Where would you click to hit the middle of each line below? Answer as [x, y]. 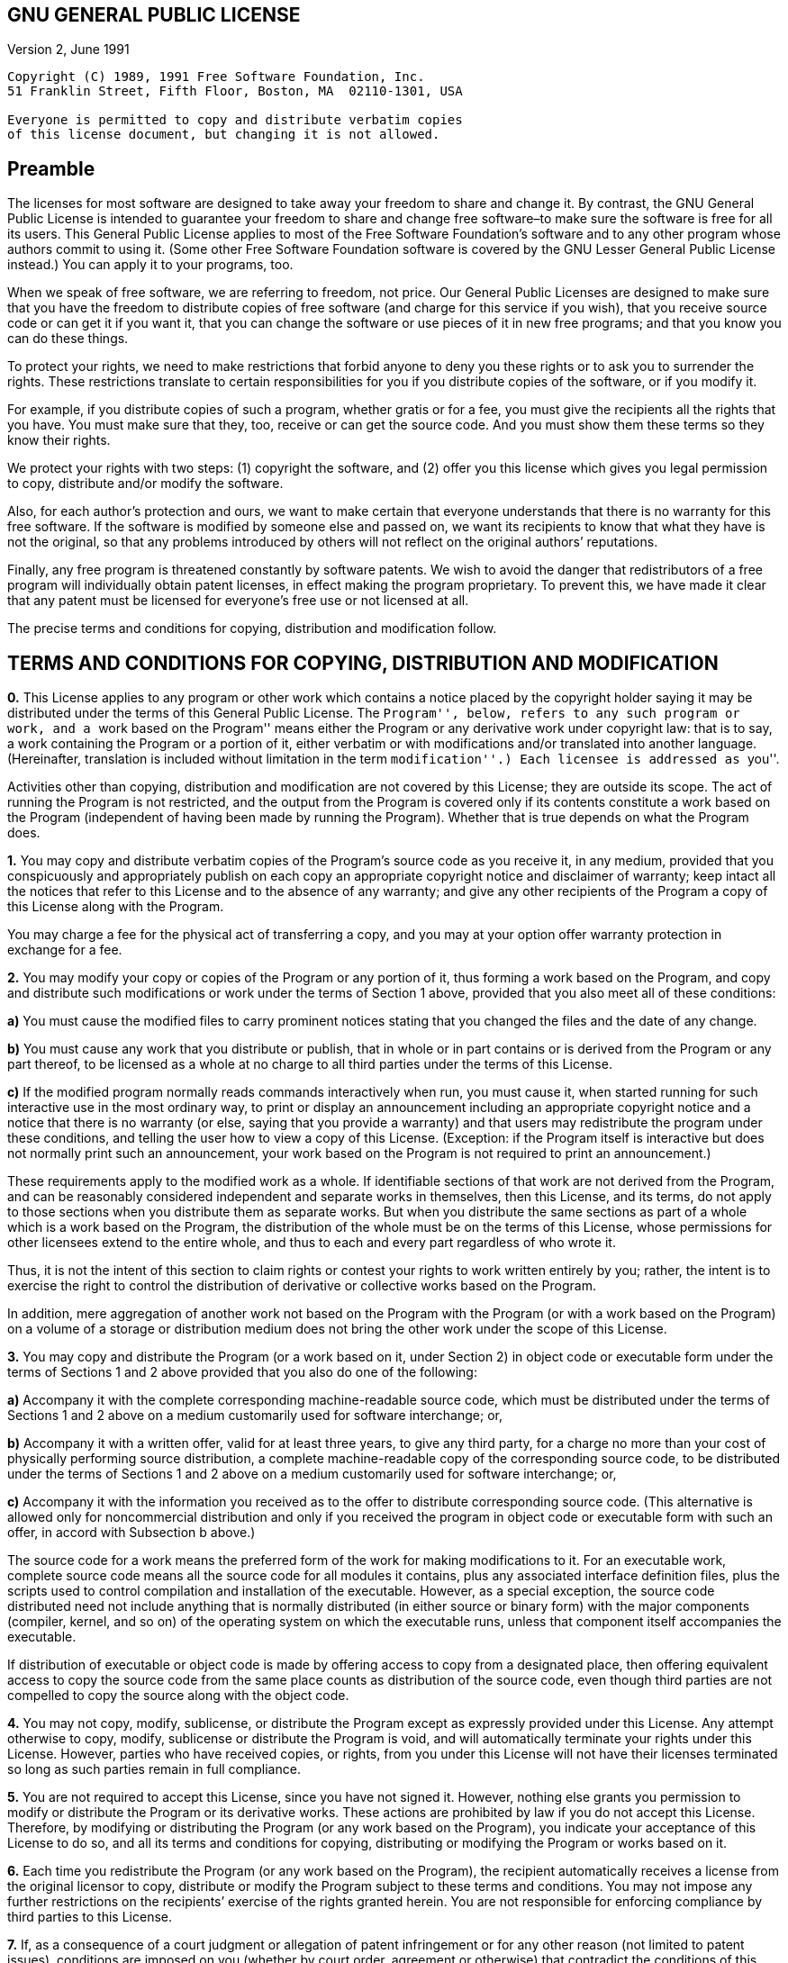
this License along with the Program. [116, 907]
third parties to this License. [90, 1917]
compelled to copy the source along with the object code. [178, 1696]
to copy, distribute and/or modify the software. [145, 484]
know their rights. [59, 440]
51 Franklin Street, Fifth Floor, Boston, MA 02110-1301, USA [235, 91]
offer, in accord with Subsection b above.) [131, 1533]
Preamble [51, 168]
